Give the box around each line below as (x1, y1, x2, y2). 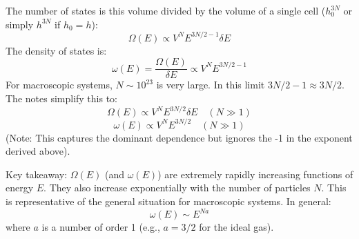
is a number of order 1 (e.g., (41, 220, 160, 233)
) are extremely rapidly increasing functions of (157, 166, 353, 181)
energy (6, 180, 34, 195)
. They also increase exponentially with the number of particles (43, 180, 311, 195)
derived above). (6, 144, 70, 158)
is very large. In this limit (156, 77, 265, 92)
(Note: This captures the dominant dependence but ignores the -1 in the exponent (6, 130, 353, 144)
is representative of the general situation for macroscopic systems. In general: (6, 193, 331, 208)
